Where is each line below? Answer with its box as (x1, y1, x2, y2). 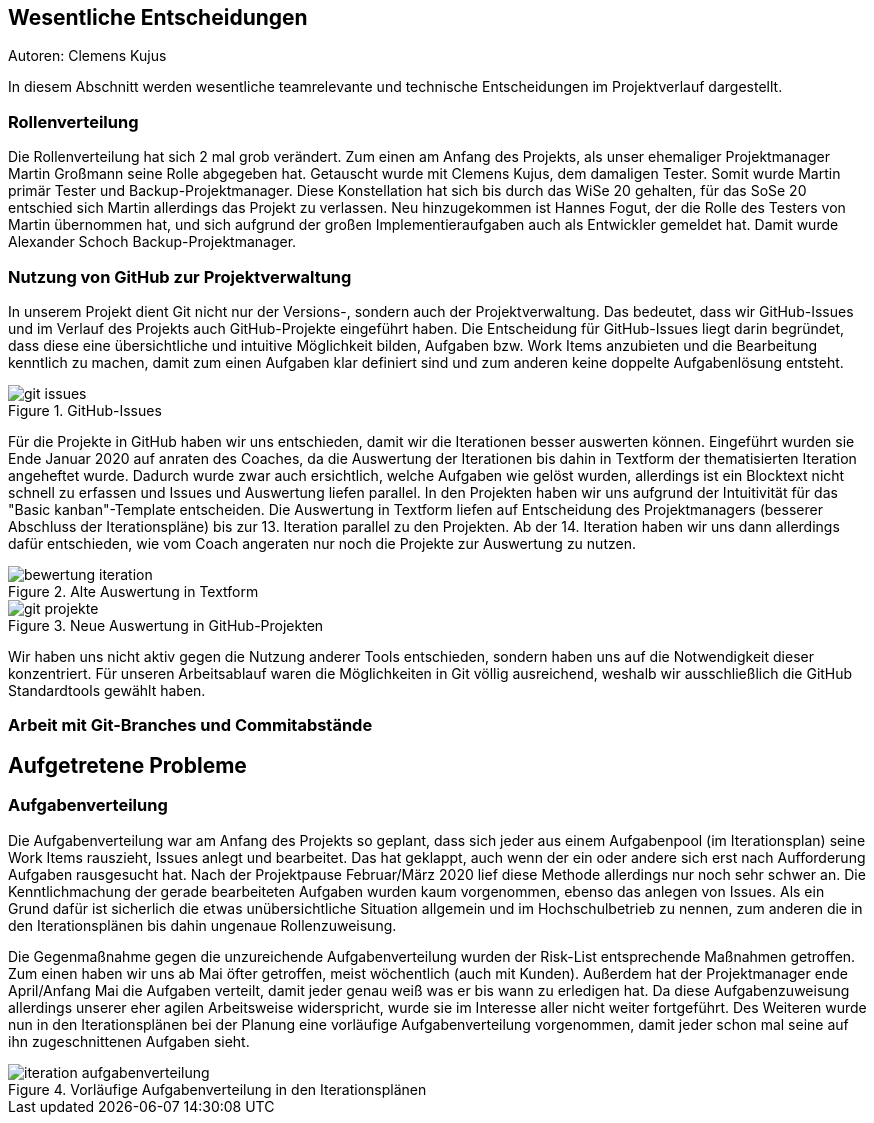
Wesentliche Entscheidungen (8, 5, 308, 30)
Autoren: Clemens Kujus (8, 47, 167, 65)
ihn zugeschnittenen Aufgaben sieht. (8, 1032, 250, 1050)
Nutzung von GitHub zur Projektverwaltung (8, 266, 352, 287)
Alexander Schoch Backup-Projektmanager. (8, 233, 297, 251)
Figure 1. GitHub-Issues (8, 401, 162, 419)
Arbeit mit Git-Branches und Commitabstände (8, 715, 373, 736)
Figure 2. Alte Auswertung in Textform (8, 582, 259, 600)
